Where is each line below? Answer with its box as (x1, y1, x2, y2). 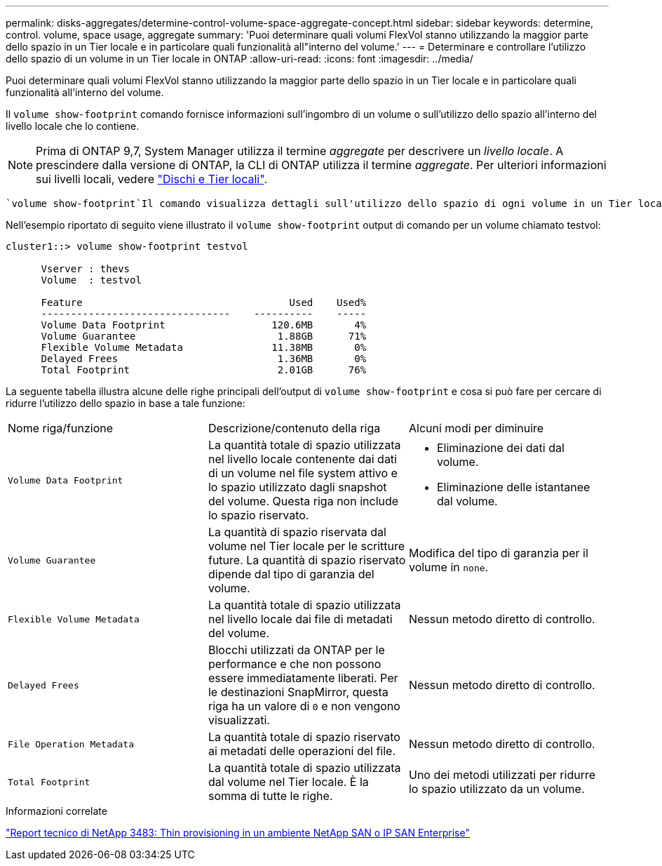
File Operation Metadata (8, 738, 135, 750)
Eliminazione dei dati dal (436, 441, 565, 455)
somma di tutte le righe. (208, 789, 333, 803)
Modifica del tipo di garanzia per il (408, 546, 588, 560)
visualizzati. (208, 713, 270, 727)
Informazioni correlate (6, 805, 107, 817)
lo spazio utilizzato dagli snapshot (208, 480, 387, 494)
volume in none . (408, 560, 489, 574)
